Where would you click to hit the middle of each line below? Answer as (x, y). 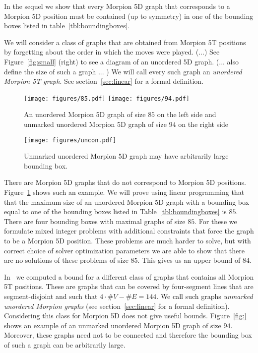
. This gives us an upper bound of (189, 260)
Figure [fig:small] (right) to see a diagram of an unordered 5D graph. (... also (122, 61)
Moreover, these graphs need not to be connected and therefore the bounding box (128, 335)
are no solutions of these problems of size (66, 260)
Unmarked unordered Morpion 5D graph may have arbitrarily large (126, 156)
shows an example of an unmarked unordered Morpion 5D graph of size (113, 325)
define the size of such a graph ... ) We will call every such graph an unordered (123, 71)
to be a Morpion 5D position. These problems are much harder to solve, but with (128, 240)
